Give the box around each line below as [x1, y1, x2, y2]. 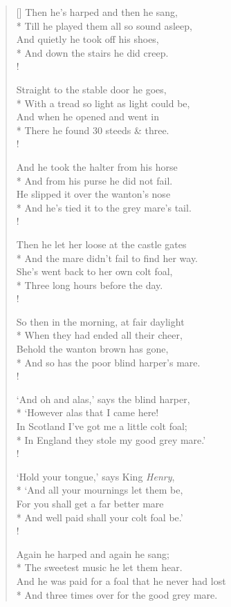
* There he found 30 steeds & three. [16, 122, 169, 137]
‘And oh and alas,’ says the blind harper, [16, 391, 190, 406]
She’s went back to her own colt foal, [16, 264, 173, 279]
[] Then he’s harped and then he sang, [16, 5, 178, 19]
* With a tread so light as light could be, [16, 95, 190, 110]
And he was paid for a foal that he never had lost [16, 573, 226, 588]
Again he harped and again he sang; [16, 546, 169, 561]
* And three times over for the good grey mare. [16, 587, 218, 601]
